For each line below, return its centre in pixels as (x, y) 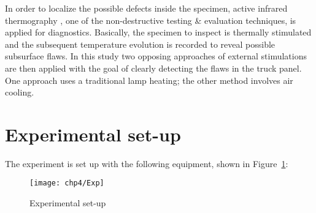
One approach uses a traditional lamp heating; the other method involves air (149, 80)
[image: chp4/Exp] (67, 183)
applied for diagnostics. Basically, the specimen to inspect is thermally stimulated (158, 32)
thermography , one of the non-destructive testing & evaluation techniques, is (151, 20)
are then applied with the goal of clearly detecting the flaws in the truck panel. (153, 68)
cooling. (20, 92)
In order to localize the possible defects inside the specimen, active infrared (146, 8)
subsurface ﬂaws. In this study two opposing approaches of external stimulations (156, 56)
